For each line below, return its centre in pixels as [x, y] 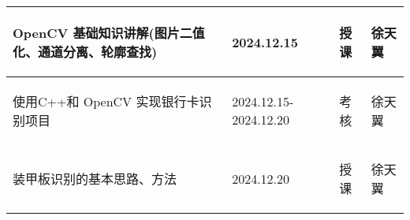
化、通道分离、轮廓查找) [85, 52]
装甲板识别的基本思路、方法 [95, 179]
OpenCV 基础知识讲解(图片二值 [109, 33]
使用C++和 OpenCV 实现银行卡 [106, 101]
